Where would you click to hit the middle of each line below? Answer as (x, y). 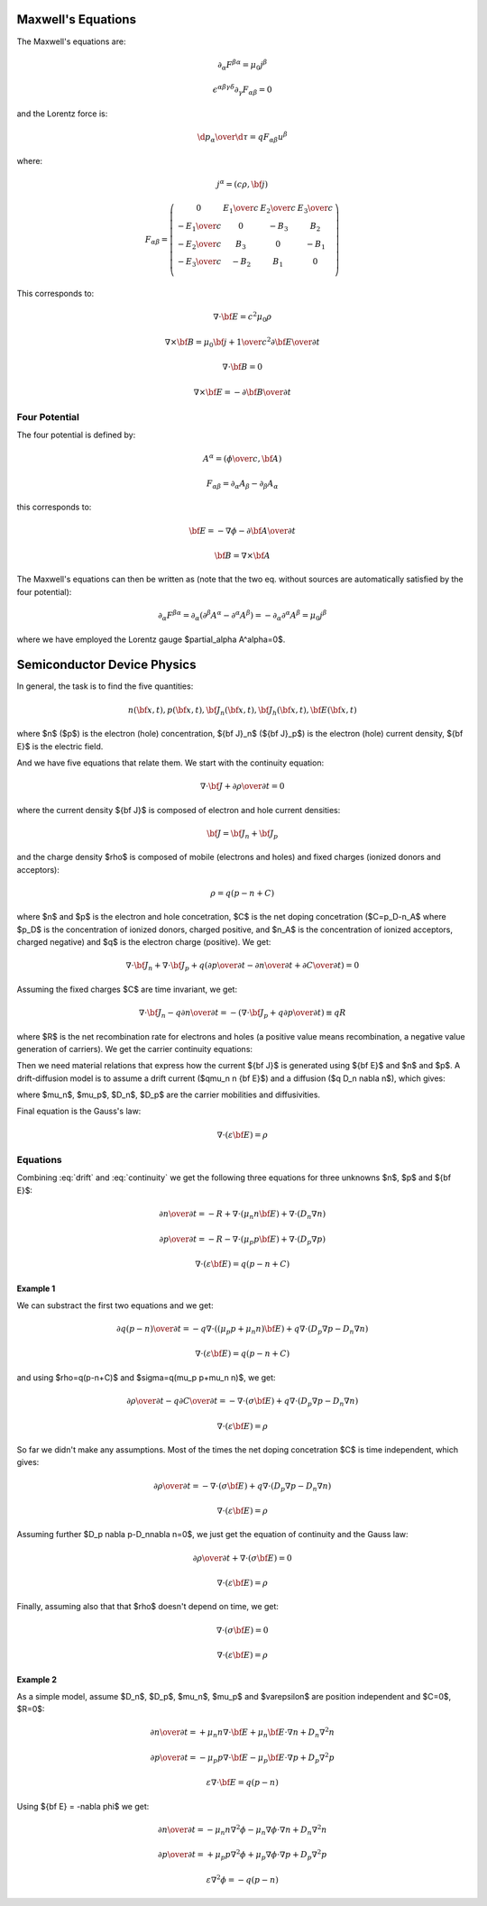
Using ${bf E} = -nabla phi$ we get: (83, 1806)
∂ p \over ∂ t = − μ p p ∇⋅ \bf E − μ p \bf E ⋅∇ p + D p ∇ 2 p (243, 1758)
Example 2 (37, 1680)
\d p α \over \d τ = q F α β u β (242, 137)
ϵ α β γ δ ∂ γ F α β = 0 (242, 90)
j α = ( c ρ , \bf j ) (243, 183)
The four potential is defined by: (76, 435)
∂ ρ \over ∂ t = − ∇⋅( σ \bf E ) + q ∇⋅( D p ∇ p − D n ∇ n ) (243, 1487)
